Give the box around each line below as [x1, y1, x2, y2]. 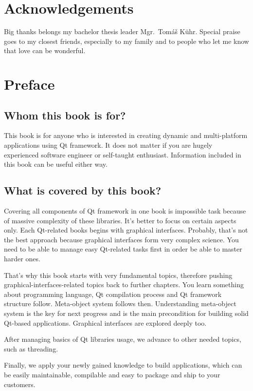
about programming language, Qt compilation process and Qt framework [4, 289, 222, 299]
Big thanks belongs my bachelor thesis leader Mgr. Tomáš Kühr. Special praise [4, 26, 240, 37]
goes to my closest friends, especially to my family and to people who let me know [4, 36, 249, 46]
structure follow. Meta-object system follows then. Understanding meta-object [4, 298, 236, 309]
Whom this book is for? [4, 107, 126, 122]
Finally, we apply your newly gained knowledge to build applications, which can [4, 360, 242, 370]
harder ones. [4, 254, 40, 264]
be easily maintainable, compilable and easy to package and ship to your [4, 369, 220, 379]
